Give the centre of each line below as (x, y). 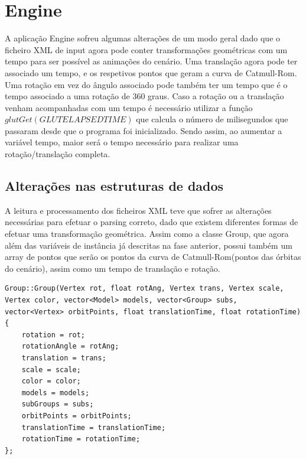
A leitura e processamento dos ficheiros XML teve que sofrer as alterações (138, 210)
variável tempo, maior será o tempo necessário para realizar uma (122, 142)
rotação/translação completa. (58, 154)
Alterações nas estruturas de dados (114, 186)
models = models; (56, 393)
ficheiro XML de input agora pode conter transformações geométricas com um (146, 49)
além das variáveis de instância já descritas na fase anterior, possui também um (149, 245)
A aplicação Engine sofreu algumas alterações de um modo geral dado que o (143, 38)
